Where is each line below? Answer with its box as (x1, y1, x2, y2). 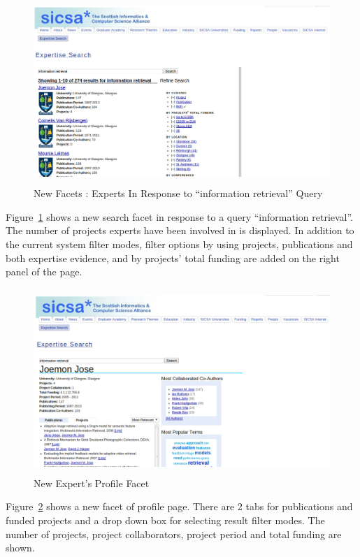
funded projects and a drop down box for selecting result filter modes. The (6, 513, 325, 528)
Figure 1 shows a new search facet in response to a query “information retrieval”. (6, 209, 354, 224)
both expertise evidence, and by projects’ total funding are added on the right (6, 250, 340, 265)
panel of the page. (6, 264, 82, 279)
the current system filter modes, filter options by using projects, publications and (6, 236, 353, 251)
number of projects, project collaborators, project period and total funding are (6, 526, 342, 541)
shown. (6, 540, 35, 555)
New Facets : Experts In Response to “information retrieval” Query (34, 186, 323, 201)
